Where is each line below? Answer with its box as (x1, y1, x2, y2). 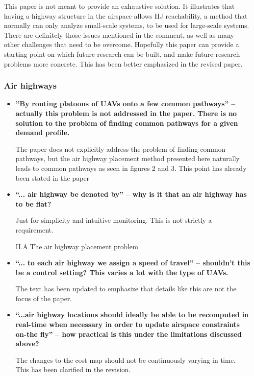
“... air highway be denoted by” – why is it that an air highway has (15, 189, 247, 199)
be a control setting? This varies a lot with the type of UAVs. (15, 267, 229, 277)
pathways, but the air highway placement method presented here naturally (15, 153, 240, 164)
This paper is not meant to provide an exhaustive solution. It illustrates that (4, 1, 235, 11)
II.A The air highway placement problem (15, 241, 138, 251)
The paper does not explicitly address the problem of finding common (15, 143, 226, 154)
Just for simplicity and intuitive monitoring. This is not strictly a (15, 215, 212, 225)
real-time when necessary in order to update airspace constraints (15, 319, 240, 329)
